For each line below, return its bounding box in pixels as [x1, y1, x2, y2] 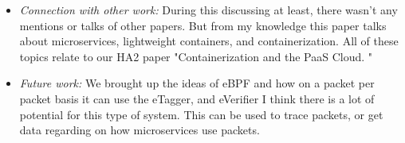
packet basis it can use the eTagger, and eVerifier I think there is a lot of [19, 90, 375, 106]
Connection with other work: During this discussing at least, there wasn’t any [19, 2, 398, 17]
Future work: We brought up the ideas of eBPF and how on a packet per [19, 75, 375, 91]
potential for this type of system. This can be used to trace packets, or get [19, 106, 383, 122]
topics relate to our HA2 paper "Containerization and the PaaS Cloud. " [19, 48, 372, 64]
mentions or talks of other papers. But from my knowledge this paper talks [19, 17, 387, 33]
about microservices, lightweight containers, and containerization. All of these [19, 33, 399, 49]
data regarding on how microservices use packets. [19, 122, 260, 138]
